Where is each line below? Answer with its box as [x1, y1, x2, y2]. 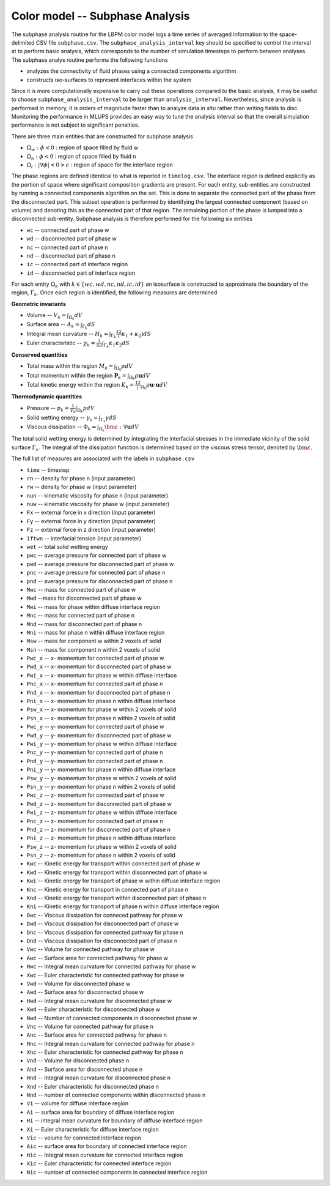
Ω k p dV [77, 405, 95, 414]
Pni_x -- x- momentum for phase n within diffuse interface [26, 698, 176, 705]
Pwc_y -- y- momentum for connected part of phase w [26, 723, 164, 731]
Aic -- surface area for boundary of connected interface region [26, 1143, 187, 1150]
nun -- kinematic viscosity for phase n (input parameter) [26, 491, 169, 499]
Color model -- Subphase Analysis [11, 9, 190, 23]
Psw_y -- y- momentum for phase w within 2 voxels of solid [26, 774, 177, 781]
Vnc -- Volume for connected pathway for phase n [26, 1023, 154, 1030]
